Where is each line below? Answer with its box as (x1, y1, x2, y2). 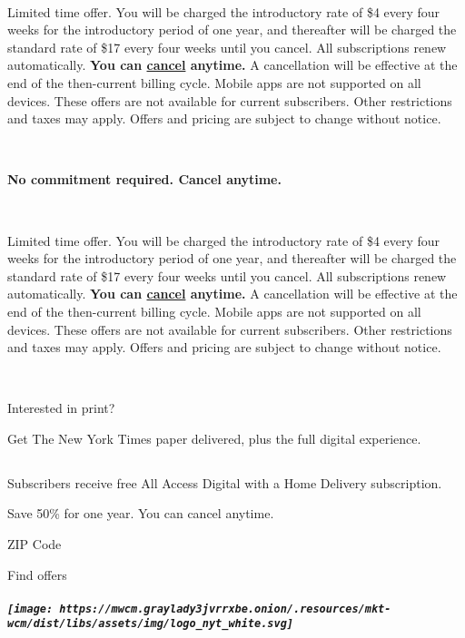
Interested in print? (7, 398, 115, 417)
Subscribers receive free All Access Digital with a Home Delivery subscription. (7, 473, 442, 492)
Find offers (7, 564, 67, 584)
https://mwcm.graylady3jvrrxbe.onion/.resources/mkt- (59, 602, 391, 615)
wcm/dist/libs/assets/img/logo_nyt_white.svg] (7, 617, 293, 631)
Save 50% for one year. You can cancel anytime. (7, 504, 274, 523)
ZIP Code (7, 535, 62, 554)
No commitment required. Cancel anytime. (7, 170, 282, 189)
